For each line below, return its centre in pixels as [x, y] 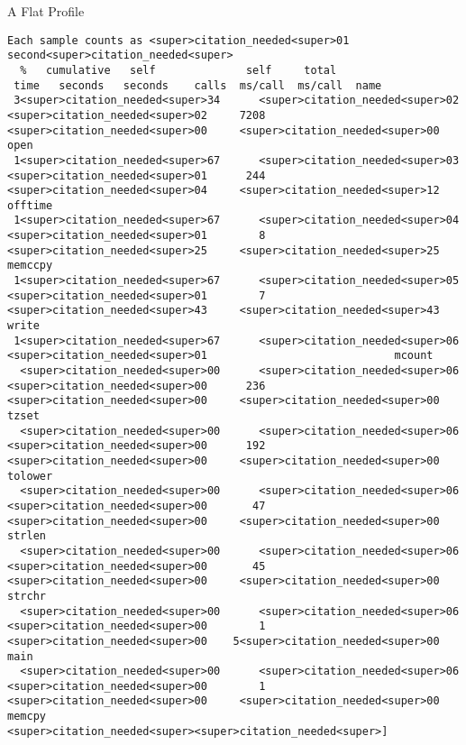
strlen [27, 536]
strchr [27, 596]
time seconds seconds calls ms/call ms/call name [198, 85]
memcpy [27, 717]
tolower [30, 476]
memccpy [30, 266]
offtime [30, 205]
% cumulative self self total [178, 70]
